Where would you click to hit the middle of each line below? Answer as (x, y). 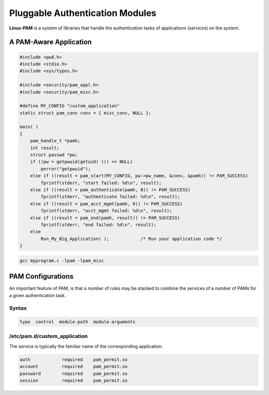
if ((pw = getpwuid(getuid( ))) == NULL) (81, 162)
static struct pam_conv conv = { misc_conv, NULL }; (85, 113)
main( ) (29, 127)
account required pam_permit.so (74, 367)
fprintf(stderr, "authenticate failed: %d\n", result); (110, 197)
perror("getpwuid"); (66, 169)
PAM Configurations (41, 276)
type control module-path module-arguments (77, 322)
